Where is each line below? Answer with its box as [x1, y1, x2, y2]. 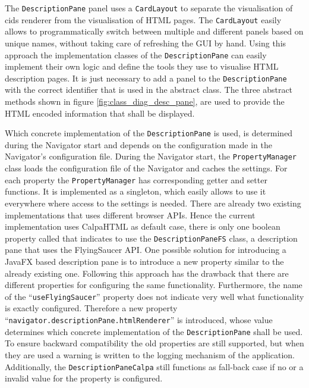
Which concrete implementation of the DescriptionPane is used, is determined [5, 127, 293, 139]
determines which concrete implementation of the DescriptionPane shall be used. [5, 325, 303, 337]
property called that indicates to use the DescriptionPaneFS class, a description [5, 231, 298, 244]
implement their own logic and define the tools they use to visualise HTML [5, 60, 279, 73]
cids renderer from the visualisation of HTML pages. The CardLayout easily [5, 13, 282, 26]
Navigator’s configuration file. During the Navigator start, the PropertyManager [5, 150, 297, 162]
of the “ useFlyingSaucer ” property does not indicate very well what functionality [5, 290, 304, 302]
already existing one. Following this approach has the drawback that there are [5, 267, 289, 279]
